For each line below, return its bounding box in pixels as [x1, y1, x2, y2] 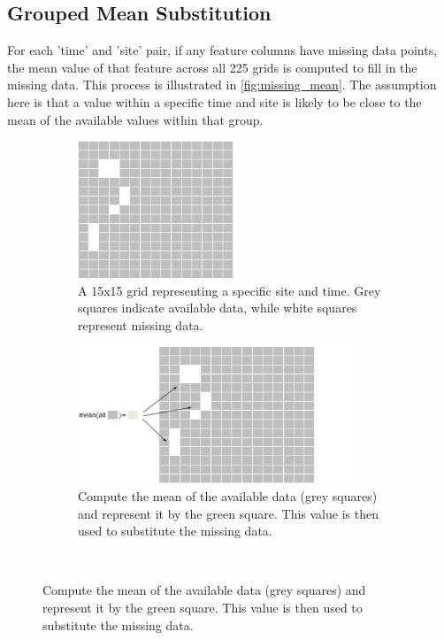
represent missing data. [78, 315, 203, 334]
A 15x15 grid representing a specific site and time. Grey [78, 281, 381, 299]
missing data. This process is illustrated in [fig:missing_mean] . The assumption [7, 75, 437, 94]
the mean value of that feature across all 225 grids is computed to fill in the [7, 58, 417, 76]
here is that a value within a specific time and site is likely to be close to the [7, 92, 422, 111]
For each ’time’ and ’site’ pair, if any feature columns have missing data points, [7, 41, 438, 59]
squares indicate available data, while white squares [78, 298, 357, 317]
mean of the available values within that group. [7, 110, 264, 128]
